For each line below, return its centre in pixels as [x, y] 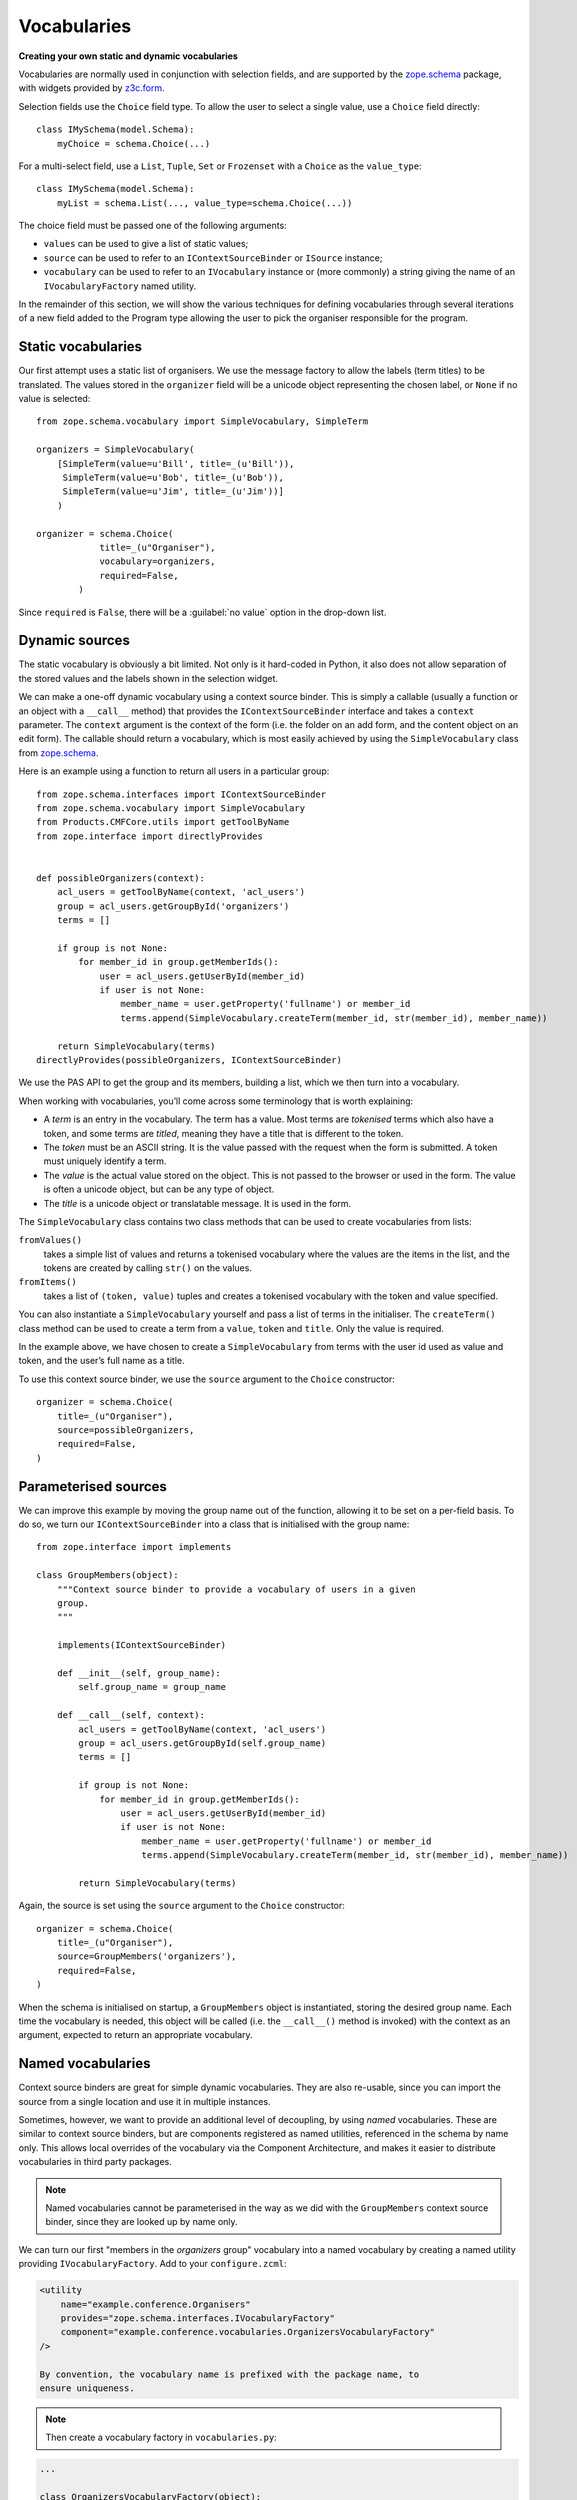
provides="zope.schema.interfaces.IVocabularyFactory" [197, 2318]
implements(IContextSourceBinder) [141, 1645]
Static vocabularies [80, 346]
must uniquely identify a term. [105, 1161]
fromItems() [47, 1282]
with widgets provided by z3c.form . [91, 88]
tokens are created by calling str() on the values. [147, 1268]
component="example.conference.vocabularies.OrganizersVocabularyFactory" [247, 2332]
